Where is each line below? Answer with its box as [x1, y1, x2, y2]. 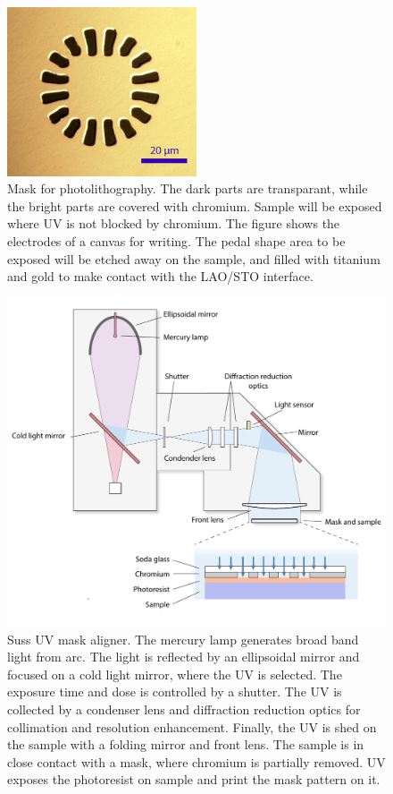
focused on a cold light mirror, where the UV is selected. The [7, 664, 342, 683]
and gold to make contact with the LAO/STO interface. [7, 267, 314, 286]
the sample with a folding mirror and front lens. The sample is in [7, 735, 364, 754]
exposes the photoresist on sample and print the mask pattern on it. [7, 770, 380, 789]
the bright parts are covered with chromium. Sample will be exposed [7, 196, 382, 215]
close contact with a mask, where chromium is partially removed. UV [7, 752, 386, 771]
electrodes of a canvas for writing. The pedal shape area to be [7, 232, 346, 251]
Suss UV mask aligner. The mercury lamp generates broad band [7, 629, 359, 648]
